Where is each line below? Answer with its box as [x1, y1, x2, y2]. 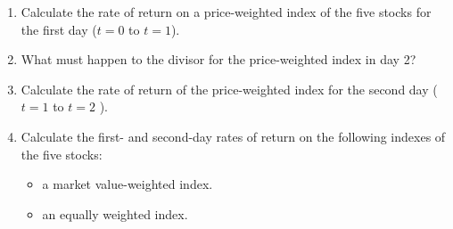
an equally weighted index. [42, 204, 188, 223]
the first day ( [21, 20, 97, 38]
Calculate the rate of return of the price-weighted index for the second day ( [21, 79, 438, 98]
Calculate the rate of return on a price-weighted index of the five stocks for [21, 3, 432, 20]
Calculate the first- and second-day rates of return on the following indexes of [21, 127, 446, 145]
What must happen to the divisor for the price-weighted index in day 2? [21, 50, 416, 69]
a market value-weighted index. [42, 175, 213, 193]
